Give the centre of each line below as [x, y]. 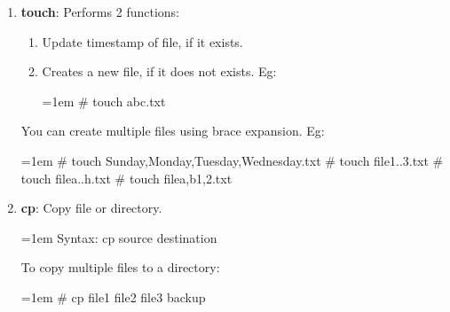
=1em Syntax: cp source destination [119, 237]
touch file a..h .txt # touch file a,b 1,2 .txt [126, 178]
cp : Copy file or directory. [91, 208]
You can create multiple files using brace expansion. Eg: [173, 131]
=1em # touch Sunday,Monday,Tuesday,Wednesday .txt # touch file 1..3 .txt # [232, 160]
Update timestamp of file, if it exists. [142, 41]
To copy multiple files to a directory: [120, 267]
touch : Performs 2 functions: [100, 12]
